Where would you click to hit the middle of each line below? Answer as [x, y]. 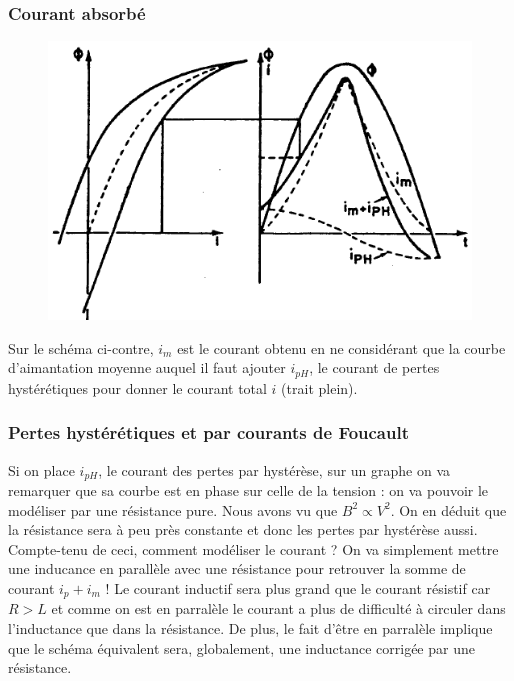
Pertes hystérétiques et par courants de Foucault [208, 432]
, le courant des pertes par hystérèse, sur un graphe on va [274, 469]
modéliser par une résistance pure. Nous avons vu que [173, 509]
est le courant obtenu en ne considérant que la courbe [341, 347]
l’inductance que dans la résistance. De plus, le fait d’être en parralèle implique [250, 628]
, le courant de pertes [374, 367]
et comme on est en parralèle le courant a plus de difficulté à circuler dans [278, 608]
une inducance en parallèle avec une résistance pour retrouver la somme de [237, 568]
